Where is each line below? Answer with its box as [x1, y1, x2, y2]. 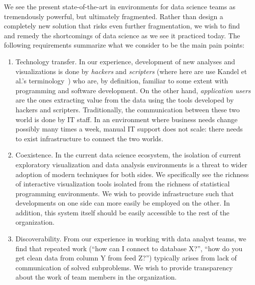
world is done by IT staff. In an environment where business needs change [15, 114, 238, 124]
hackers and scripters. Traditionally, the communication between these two [15, 104, 240, 114]
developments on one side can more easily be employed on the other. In [15, 198, 230, 208]
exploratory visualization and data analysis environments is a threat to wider [15, 159, 248, 169]
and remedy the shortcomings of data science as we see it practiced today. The [4, 30, 240, 40]
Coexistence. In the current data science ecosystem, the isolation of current [15, 150, 241, 160]
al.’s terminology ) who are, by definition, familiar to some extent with [15, 76, 228, 86]
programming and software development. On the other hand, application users [15, 85, 251, 95]
